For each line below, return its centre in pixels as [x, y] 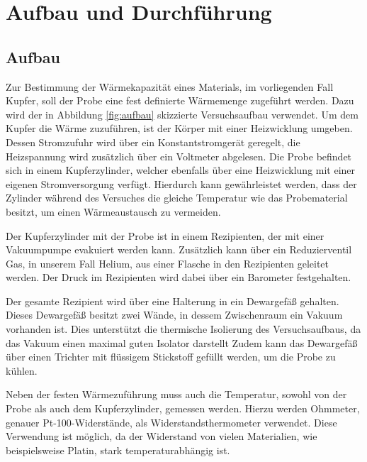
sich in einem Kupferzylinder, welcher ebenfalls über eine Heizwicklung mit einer [181, 170]
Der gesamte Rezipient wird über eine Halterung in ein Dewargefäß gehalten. [173, 301]
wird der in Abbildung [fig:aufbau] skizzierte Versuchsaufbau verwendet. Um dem [182, 114]
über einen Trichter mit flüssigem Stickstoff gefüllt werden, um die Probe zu [171, 357]
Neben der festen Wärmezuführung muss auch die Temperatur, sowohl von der [176, 394]
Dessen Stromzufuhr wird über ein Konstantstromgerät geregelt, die [153, 142]
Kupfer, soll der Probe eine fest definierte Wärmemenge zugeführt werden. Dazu [180, 100]
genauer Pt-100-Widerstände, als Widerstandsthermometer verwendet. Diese [171, 422]
